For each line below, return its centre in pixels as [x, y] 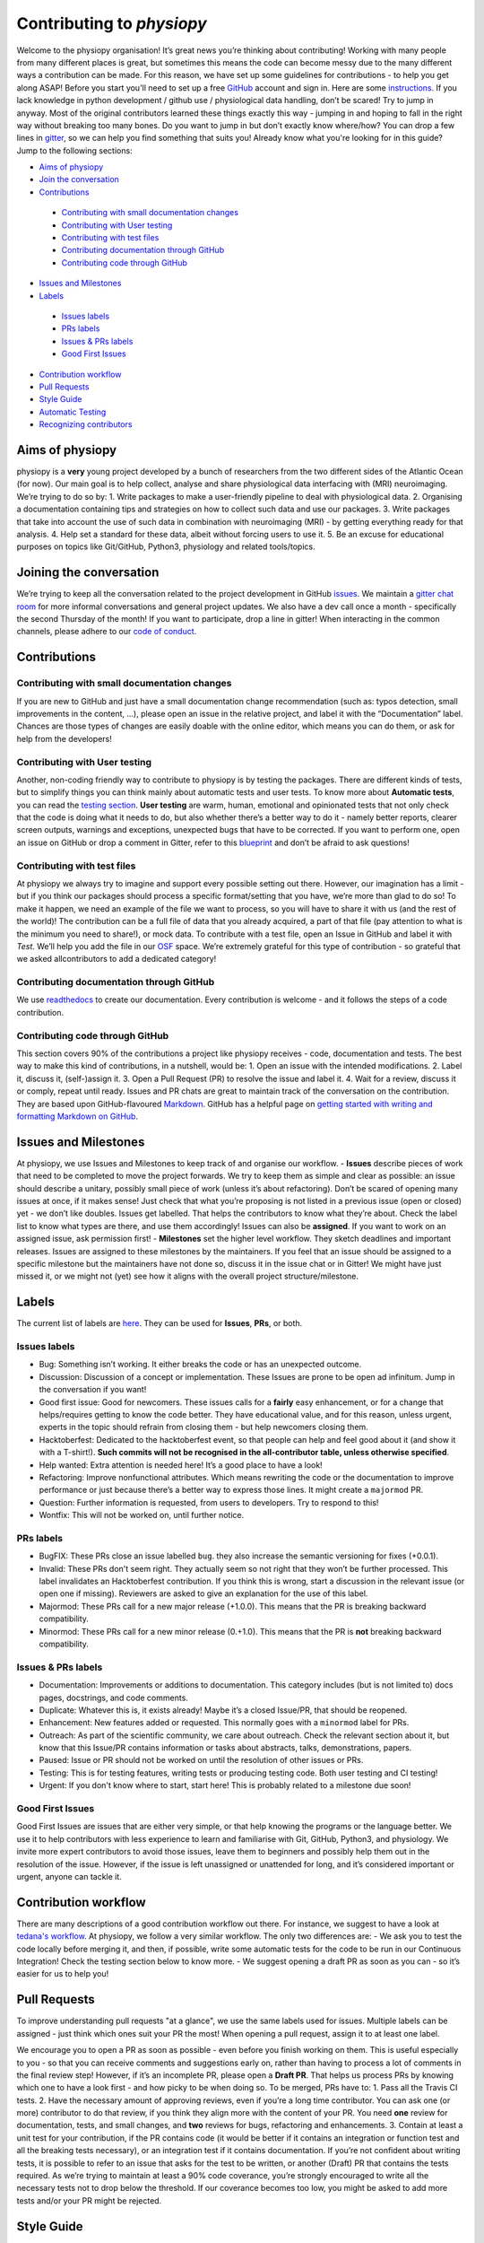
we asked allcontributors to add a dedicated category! [117, 959]
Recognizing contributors [86, 424]
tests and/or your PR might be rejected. [89, 2200]
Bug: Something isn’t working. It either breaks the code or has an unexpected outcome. [200, 1365]
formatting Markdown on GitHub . [78, 1116]
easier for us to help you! [63, 1974]
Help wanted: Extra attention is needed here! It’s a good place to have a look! [181, 1465]
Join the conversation [79, 179]
